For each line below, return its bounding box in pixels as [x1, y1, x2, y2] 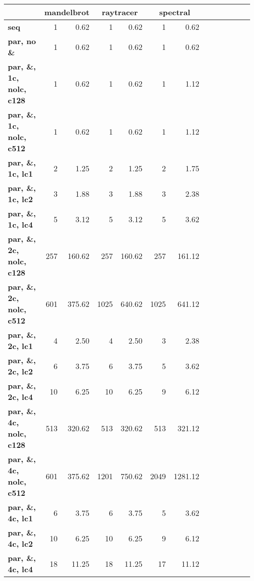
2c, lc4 [8, 391, 33, 402]
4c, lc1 [8, 512, 33, 524]
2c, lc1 [8, 340, 33, 351]
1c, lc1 [8, 168, 33, 179]
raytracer [102, 6, 138, 18]
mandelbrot [44, 6, 90, 18]
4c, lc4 [8, 563, 33, 575]
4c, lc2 [8, 538, 33, 549]
